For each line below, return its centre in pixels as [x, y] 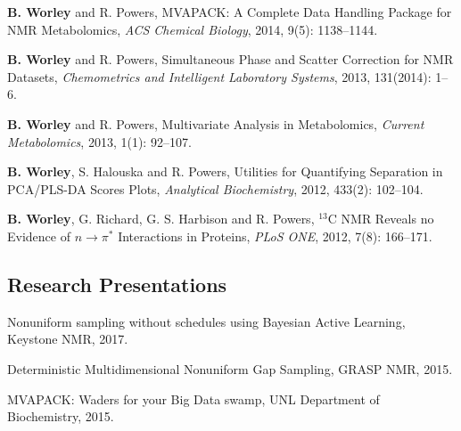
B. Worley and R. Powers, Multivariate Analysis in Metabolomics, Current [216, 123]
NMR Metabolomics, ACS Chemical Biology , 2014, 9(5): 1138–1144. [193, 29]
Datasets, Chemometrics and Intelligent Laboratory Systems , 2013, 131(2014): [219, 76]
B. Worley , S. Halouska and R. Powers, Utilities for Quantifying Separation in [225, 171]
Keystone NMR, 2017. [68, 339]
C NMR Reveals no [381, 219]
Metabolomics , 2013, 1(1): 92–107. [99, 141]
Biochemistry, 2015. [61, 416]
